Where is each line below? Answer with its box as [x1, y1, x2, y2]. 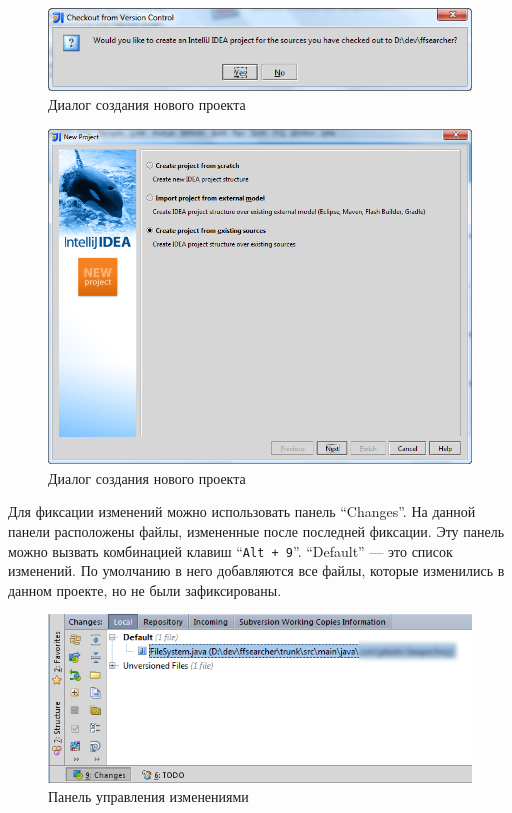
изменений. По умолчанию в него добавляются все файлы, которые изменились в [8, 560, 505, 581]
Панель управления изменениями [48, 786, 249, 807]
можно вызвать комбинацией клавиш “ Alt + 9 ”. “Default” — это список [8, 540, 453, 561]
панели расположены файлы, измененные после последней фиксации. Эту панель [8, 521, 505, 541]
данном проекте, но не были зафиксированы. [8, 579, 282, 600]
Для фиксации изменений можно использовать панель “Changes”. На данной [8, 501, 476, 522]
